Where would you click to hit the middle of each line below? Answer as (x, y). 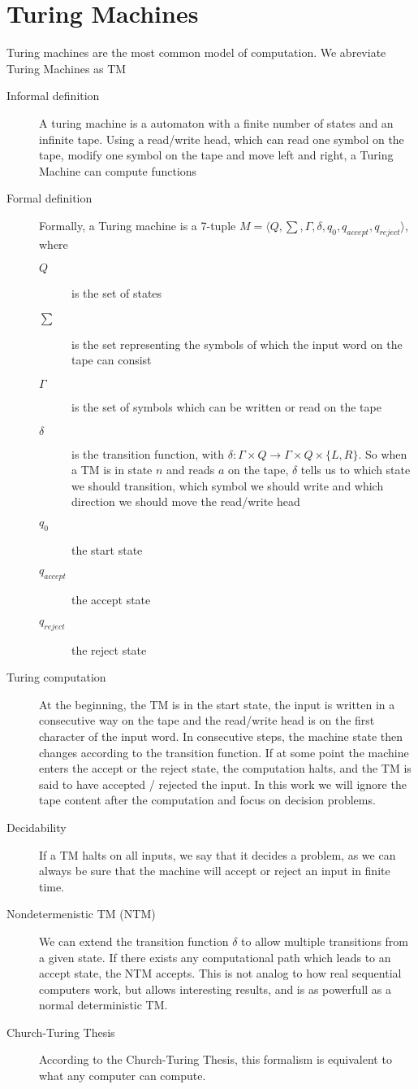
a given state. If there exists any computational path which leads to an (215, 957)
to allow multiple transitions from (325, 941)
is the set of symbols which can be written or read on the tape (226, 407)
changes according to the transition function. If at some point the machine (224, 752)
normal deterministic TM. (103, 1005)
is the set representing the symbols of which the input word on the (237, 344)
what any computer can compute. (123, 1076)
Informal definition (53, 96)
